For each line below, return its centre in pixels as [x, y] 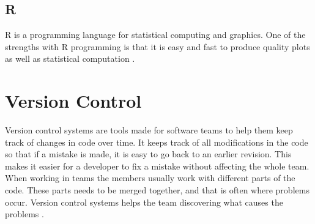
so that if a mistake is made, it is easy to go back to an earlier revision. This [148, 154]
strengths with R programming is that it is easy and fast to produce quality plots [157, 46]
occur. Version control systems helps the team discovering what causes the [144, 202]
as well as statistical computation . [70, 58]
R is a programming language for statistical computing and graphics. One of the [155, 35]
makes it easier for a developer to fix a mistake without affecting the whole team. [157, 166]
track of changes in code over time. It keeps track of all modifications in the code [157, 142]
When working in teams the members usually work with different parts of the [150, 178]
